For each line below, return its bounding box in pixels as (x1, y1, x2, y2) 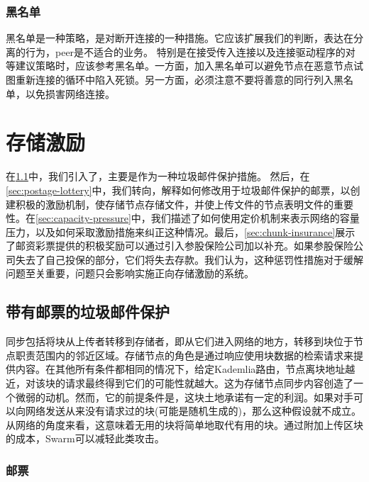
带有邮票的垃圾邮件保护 (6, 301, 170, 323)
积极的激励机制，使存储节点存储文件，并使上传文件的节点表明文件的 (15, 196, 334, 211)
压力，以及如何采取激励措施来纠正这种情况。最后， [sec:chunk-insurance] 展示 (6, 224, 356, 239)
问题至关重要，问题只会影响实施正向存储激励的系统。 (6, 266, 254, 281)
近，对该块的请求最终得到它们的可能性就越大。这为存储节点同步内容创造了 (6, 376, 353, 391)
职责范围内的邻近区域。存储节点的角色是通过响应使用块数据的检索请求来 (15, 347, 353, 362)
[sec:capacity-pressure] (35, 211, 131, 225)
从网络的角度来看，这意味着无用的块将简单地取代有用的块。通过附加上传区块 (6, 417, 363, 432)
